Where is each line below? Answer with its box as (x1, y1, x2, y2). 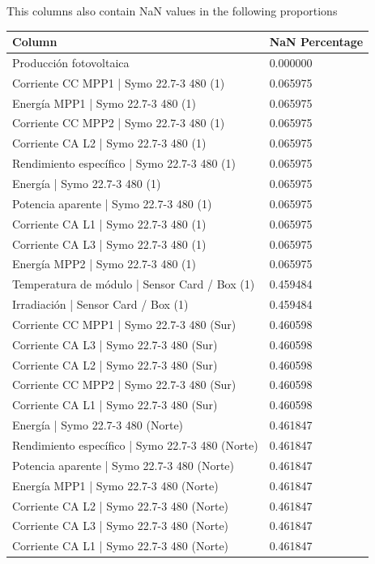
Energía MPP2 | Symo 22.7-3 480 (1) (12, 255, 196, 272)
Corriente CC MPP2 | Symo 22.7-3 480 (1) (12, 114, 225, 131)
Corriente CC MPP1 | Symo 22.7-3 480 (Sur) (12, 315, 237, 332)
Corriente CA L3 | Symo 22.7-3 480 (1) (12, 235, 207, 252)
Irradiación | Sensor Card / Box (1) (12, 296, 189, 313)
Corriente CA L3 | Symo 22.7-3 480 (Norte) (12, 517, 229, 534)
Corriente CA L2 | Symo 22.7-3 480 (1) (12, 135, 207, 152)
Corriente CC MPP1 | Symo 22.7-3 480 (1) (12, 74, 225, 91)
